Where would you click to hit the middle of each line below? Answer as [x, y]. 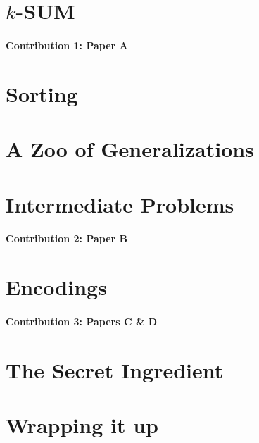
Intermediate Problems [120, 204]
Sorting [42, 93]
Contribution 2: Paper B [67, 238]
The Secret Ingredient [115, 369]
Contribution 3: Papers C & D [82, 321]
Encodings [56, 287]
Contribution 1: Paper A [67, 45]
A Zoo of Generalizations [130, 149]
